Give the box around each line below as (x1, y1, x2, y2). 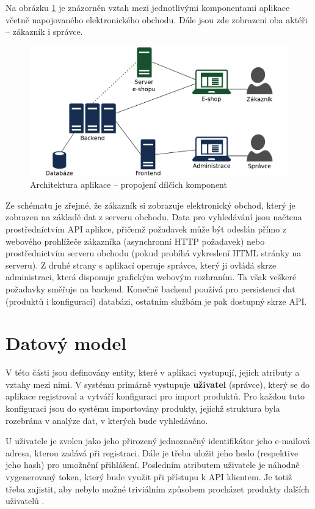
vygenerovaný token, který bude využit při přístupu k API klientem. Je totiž (5, 470, 292, 483)
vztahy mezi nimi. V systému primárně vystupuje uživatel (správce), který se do (5, 377, 310, 390)
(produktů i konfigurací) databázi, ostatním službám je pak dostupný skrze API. (5, 294, 307, 307)
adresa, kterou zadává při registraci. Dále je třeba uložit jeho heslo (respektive (5, 446, 299, 459)
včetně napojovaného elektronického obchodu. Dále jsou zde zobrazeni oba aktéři (5, 13, 308, 26)
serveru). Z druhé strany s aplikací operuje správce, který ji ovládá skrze (5, 258, 277, 271)
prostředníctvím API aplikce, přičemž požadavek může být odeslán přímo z (5, 222, 287, 235)
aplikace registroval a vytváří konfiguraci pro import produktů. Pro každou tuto (5, 390, 305, 403)
